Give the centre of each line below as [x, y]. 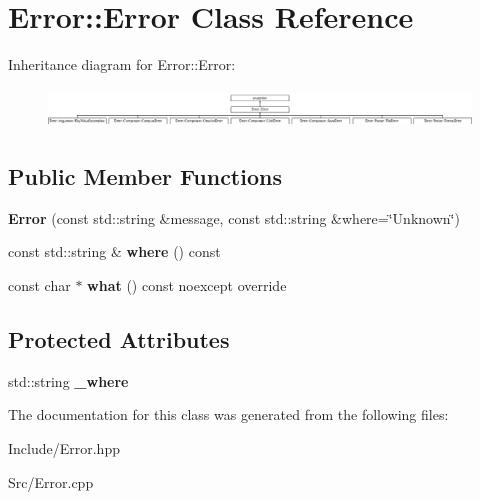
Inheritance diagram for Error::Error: [122, 64]
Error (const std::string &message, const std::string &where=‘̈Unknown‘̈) [234, 217]
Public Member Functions [145, 175]
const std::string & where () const [114, 251]
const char [39, 284]
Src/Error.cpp [51, 481]
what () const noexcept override [187, 284]
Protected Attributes [119, 338]
